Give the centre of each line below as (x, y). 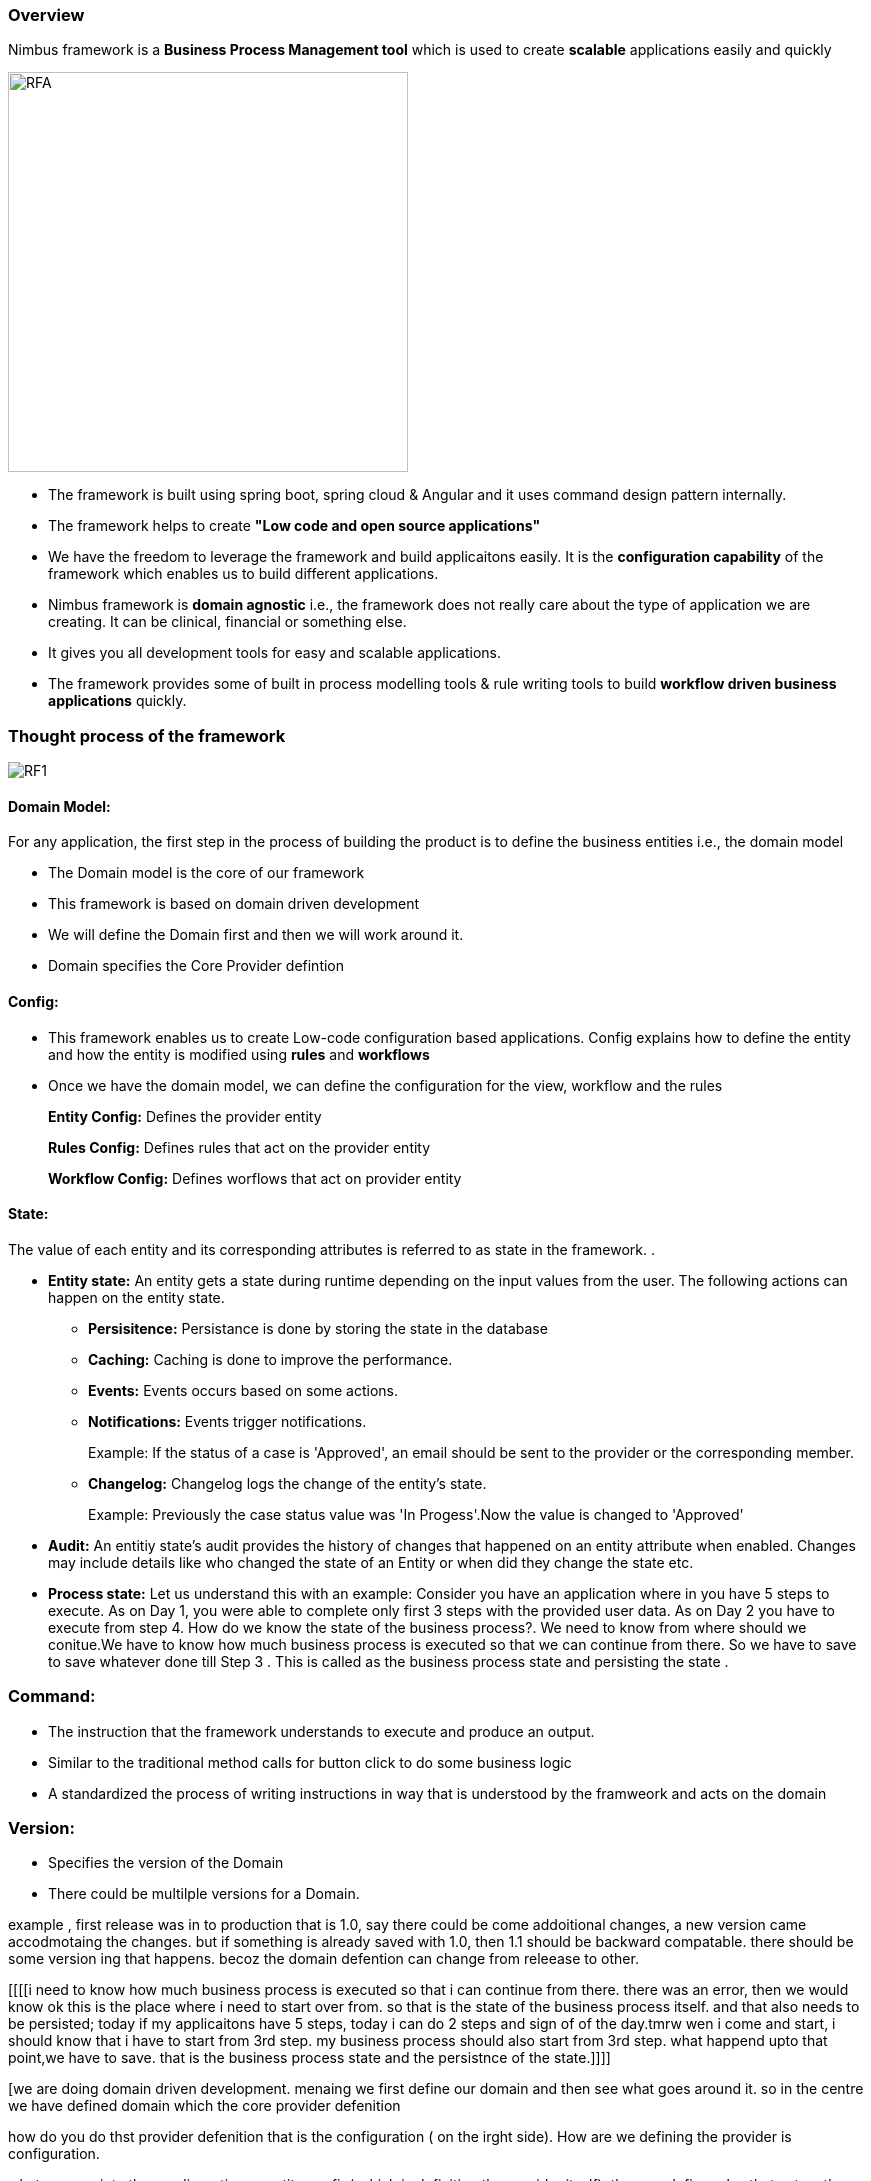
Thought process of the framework (147, 735)
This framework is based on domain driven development (234, 904)
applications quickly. (117, 701)
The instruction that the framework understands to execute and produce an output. (321, 1731)
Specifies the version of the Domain (166, 1863)
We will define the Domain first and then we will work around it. (256, 935)
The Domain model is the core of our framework (206, 873)
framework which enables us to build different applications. (243, 574)
